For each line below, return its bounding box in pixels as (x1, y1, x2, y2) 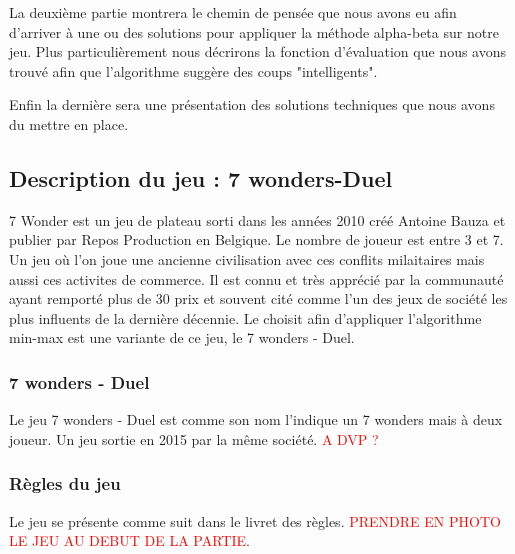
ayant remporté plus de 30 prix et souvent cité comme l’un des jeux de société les (9, 288, 508, 309)
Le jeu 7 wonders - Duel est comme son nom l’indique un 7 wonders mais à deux (9, 409, 503, 430)
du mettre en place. (9, 113, 129, 134)
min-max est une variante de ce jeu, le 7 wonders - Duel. (9, 327, 355, 348)
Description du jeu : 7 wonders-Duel (9, 162, 393, 193)
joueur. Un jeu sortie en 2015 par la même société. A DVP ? (9, 428, 379, 449)
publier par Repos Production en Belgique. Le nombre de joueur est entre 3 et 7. (9, 229, 504, 250)
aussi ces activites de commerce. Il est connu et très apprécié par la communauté (9, 268, 504, 289)
